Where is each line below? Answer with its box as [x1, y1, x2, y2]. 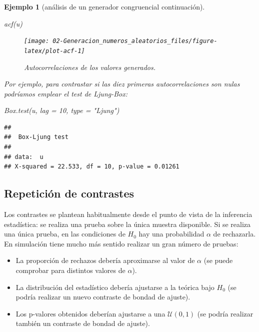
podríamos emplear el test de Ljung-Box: [4, 88, 128, 98]
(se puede [203, 255, 233, 265]
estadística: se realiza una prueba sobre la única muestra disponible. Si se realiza [4, 218, 251, 229]
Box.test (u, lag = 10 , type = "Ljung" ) [4, 105, 119, 115]
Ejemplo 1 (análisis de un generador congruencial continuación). [4, 1, 205, 11]
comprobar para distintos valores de [15, 265, 125, 275]
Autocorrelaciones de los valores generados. [24, 61, 156, 72]
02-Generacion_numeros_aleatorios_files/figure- [52, 37, 217, 45]
